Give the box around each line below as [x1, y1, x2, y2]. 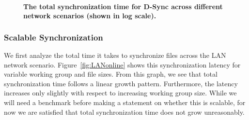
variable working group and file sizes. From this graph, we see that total [4, 69, 218, 79]
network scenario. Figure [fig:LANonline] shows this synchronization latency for [4, 59, 241, 69]
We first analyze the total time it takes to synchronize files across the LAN [4, 50, 226, 60]
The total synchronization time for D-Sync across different [23, 1, 223, 11]
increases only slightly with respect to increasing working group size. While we [4, 88, 237, 98]
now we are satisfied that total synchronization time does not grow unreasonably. [4, 107, 245, 117]
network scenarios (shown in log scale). [23, 11, 156, 21]
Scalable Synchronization [4, 31, 103, 43]
